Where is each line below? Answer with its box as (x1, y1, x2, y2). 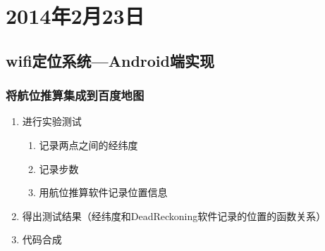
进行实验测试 (22, 114, 82, 129)
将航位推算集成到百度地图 (6, 86, 145, 104)
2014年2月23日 (6, 1, 145, 30)
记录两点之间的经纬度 (39, 137, 138, 152)
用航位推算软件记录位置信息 (39, 185, 168, 200)
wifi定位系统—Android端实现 (6, 49, 214, 71)
